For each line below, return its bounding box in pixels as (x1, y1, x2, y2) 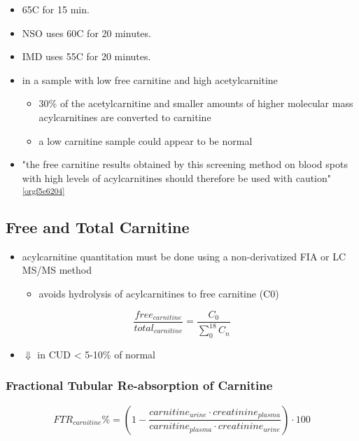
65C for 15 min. (22, 2, 90, 16)
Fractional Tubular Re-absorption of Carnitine (6, 377, 273, 394)
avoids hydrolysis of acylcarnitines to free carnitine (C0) (38, 286, 279, 301)
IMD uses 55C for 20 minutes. (22, 49, 151, 64)
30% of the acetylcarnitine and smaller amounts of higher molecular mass (38, 96, 353, 111)
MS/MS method (22, 262, 92, 277)
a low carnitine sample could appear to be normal (38, 133, 253, 148)
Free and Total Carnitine (6, 216, 190, 238)
